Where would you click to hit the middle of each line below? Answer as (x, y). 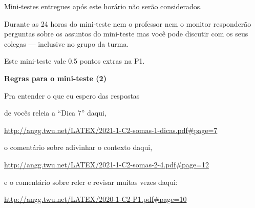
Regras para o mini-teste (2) (55, 78)
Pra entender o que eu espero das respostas (72, 95)
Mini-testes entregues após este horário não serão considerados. (103, 6)
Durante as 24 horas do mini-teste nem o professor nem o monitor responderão (128, 23)
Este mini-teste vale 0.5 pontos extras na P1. (75, 61)
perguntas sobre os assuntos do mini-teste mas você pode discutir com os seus (126, 34)
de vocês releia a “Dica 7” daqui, (55, 113)
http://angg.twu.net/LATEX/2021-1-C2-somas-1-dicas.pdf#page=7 (111, 130)
